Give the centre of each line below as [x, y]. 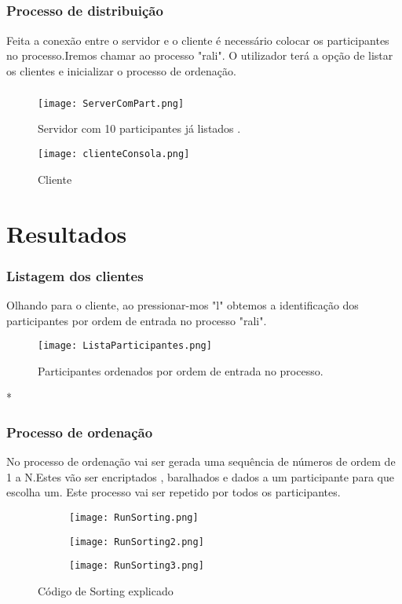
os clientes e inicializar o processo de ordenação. [121, 70]
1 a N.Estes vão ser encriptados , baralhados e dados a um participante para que [200, 476]
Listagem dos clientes [75, 275]
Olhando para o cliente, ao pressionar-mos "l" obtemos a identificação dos [183, 304]
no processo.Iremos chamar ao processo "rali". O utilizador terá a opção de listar [200, 55]
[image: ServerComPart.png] [111, 103]
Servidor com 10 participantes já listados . [139, 128]
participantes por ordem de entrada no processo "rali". [137, 320]
